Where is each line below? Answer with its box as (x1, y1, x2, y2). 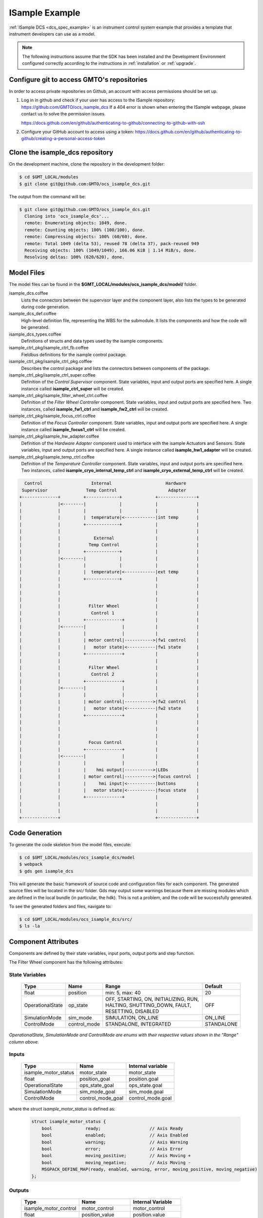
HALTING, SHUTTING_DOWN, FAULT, (105, 1002, 192, 1009)
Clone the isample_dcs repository (9, 149, 113, 157)
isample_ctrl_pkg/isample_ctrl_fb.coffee (9, 345, 89, 351)
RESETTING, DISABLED (105, 1008, 159, 1015)
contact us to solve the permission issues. (21, 111, 106, 117)
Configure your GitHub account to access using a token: (21, 129, 134, 134)
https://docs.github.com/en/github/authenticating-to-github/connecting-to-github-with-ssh (21, 120, 206, 126)
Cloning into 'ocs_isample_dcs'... (24, 213, 110, 219)
